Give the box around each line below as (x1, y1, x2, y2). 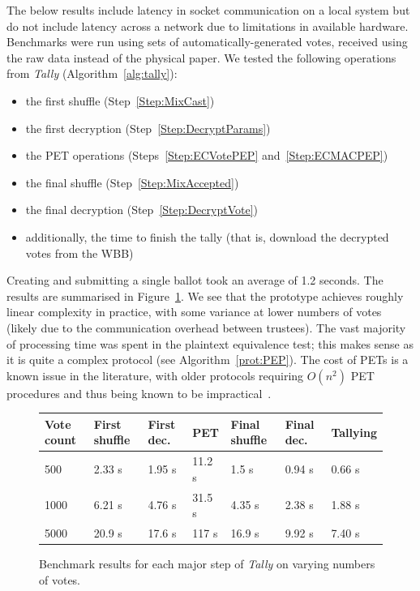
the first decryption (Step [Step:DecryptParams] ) (25, 119, 271, 136)
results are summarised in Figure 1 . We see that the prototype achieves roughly (6, 287, 404, 304)
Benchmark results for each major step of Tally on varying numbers (39, 555, 375, 572)
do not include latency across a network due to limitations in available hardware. (6, 17, 409, 34)
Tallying (331, 423, 377, 440)
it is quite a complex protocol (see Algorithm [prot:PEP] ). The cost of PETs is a (6, 351, 409, 368)
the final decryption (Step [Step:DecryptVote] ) (25, 201, 258, 218)
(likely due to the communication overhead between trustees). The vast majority (6, 319, 406, 336)
